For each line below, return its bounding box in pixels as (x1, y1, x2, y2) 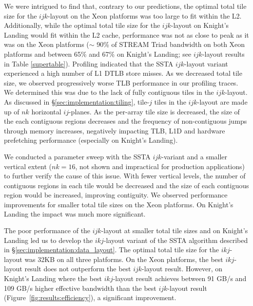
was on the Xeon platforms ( (4, 39, 89, 49)
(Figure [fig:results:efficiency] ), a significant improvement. (4, 292, 176, 303)
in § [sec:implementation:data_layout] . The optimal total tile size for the (4, 244, 219, 255)
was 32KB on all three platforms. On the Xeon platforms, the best (24, 254, 223, 264)
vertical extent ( (4, 161, 52, 171)
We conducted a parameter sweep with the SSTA (4, 151, 151, 161)
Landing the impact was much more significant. (4, 209, 146, 219)
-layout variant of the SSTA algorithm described (103, 235, 248, 245)
